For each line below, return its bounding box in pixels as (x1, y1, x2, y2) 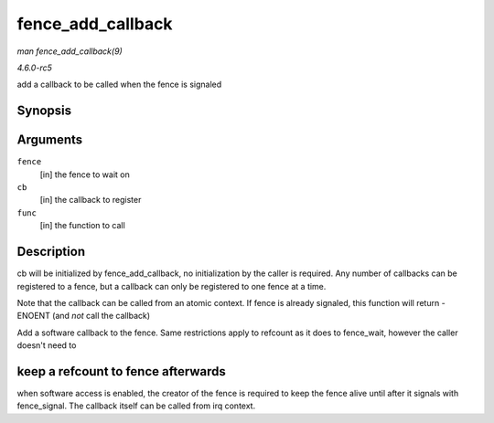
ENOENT (16, 311, 50, 322)
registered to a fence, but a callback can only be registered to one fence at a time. (16, 280, 327, 291)
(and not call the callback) (51, 311, 151, 322)
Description (16, 244, 86, 259)
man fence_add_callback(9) (16, 46, 123, 57)
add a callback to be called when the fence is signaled (16, 79, 222, 90)
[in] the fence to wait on (39, 169, 130, 180)
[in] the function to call (39, 220, 125, 231)
